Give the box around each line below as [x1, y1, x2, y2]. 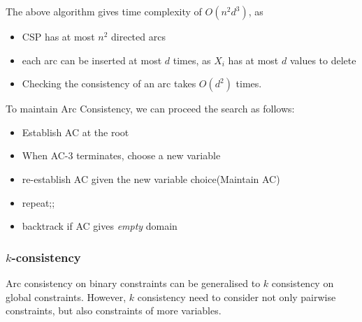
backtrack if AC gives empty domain [22, 219, 178, 233]
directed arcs [111, 29, 166, 43]
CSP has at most [22, 29, 95, 43]
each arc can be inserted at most [22, 52, 162, 67]
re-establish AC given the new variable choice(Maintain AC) [22, 171, 280, 186]
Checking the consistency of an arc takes [22, 76, 196, 91]
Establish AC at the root [22, 124, 129, 139]
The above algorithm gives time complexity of [6, 4, 202, 18]
